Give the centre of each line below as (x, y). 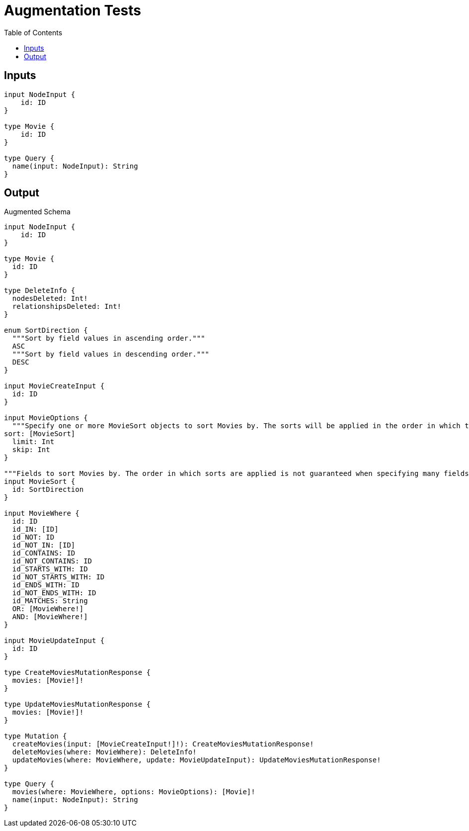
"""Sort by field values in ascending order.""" (109, 338)
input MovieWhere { (42, 513)
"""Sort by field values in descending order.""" (111, 354)
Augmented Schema (37, 212)
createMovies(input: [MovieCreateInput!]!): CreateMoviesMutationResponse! (163, 744)
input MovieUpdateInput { (54, 641)
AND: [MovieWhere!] (50, 617)
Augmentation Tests (73, 10)
